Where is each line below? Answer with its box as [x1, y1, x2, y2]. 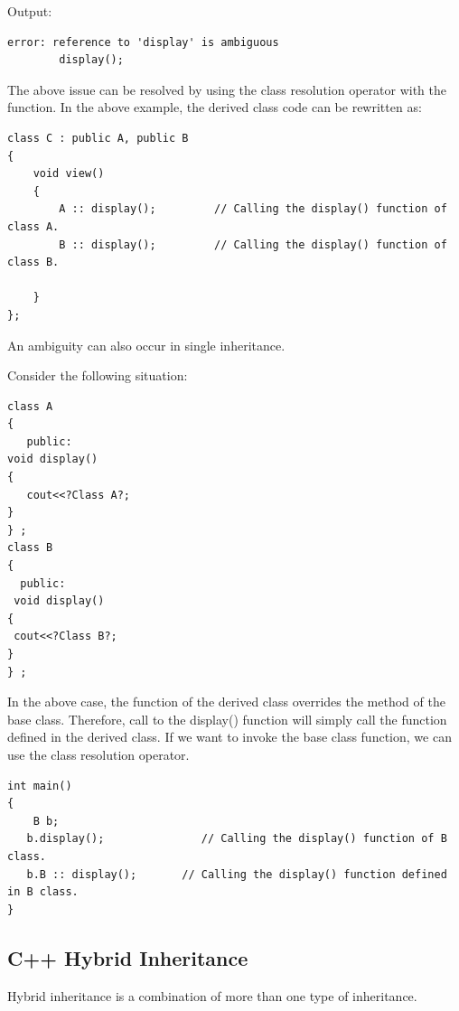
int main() [7, 779, 72, 792]
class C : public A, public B [7, 131, 189, 145]
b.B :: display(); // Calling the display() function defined [26, 867, 447, 881]
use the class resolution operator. [7, 744, 190, 763]
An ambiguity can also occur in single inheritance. [7, 335, 286, 354]
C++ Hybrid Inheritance [7, 943, 248, 971]
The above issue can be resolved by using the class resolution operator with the [7, 80, 446, 98]
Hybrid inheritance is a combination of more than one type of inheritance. [7, 986, 417, 1005]
